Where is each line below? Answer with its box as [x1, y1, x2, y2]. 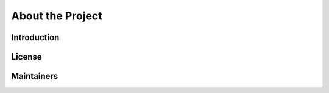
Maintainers [11, 71, 58, 81]
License [11, 52, 42, 62]
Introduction [11, 32, 60, 43]
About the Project [11, 9, 103, 22]
